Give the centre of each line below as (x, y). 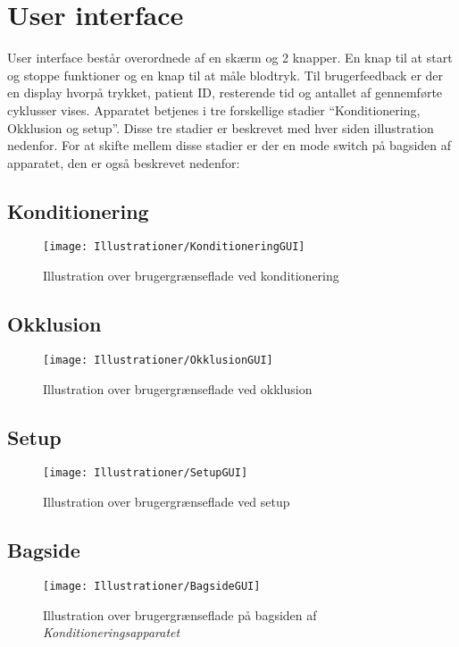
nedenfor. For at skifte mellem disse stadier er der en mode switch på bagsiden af (229, 145)
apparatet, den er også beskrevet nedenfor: (124, 162)
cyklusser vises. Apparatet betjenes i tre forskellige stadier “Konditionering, (214, 109)
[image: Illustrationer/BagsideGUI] (152, 586)
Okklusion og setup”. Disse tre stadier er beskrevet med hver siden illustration (221, 127)
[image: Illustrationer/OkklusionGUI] (158, 360)
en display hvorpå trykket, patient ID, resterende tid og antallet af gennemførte (225, 92)
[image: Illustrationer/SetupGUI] (146, 473)
